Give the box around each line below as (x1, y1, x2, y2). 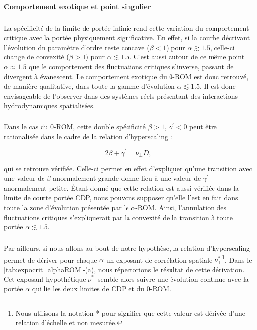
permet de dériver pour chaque (4, 254, 97, 265)
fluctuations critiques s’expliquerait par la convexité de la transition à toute (4, 212, 233, 222)
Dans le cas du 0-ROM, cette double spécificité (4, 121, 146, 132)
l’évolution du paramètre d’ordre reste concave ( (4, 42, 150, 52)
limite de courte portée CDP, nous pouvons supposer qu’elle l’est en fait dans (4, 192, 238, 203)
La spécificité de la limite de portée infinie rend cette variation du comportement (4, 22, 249, 33)
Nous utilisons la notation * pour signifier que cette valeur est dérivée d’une (15, 307, 245, 318)
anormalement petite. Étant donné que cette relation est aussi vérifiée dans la (4, 182, 239, 193)
